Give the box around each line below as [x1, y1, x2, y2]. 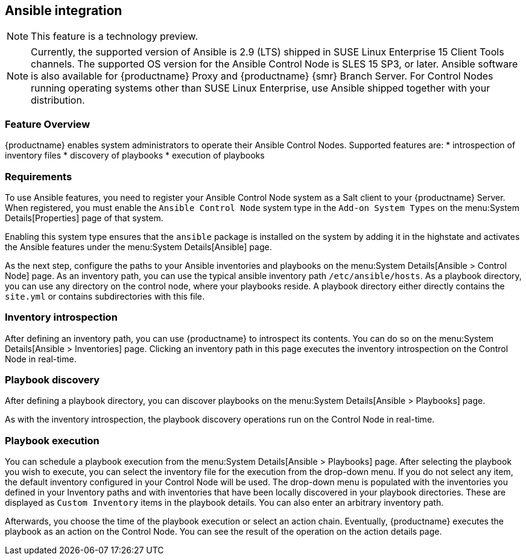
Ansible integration [5, 3, 122, 18]
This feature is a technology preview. [31, 30, 198, 43]
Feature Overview [5, 118, 90, 130]
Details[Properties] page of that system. [5, 212, 163, 223]
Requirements [5, 170, 72, 183]
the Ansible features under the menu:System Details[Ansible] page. [5, 241, 272, 252]
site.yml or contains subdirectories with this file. [5, 291, 205, 301]
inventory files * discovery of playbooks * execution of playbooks [5, 150, 265, 161]
